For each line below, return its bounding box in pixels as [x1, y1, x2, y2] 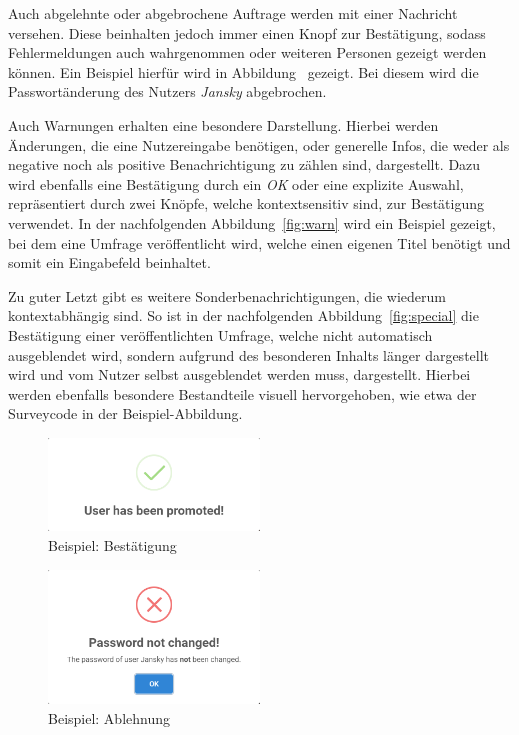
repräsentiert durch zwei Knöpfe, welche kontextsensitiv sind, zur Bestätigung [8, 193, 484, 214]
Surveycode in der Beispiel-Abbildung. [8, 403, 243, 424]
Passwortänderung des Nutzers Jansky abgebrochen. [8, 81, 327, 102]
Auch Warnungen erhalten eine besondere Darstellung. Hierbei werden [8, 114, 439, 135]
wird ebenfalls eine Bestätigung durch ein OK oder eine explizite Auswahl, [8, 173, 464, 194]
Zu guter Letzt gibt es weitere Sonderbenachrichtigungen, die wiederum [8, 285, 446, 306]
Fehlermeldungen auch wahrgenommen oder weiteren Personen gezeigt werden [8, 42, 487, 63]
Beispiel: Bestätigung [48, 535, 177, 556]
